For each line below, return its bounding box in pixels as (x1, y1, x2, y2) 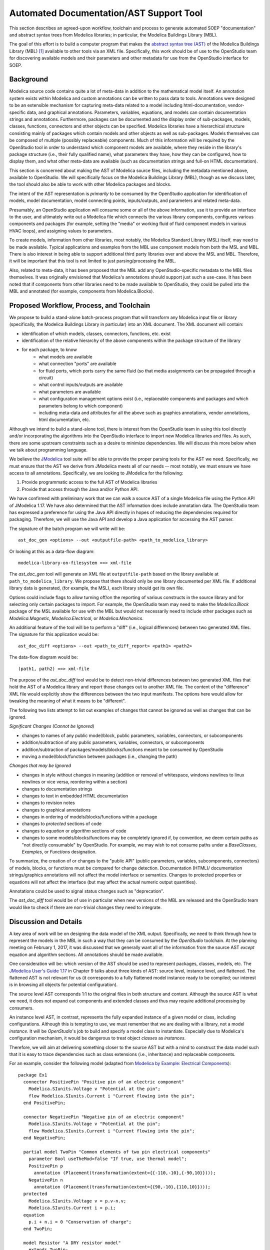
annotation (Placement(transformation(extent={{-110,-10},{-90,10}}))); (33, 1170, 216, 1176)
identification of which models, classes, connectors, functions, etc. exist (21, 330, 171, 336)
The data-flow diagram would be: (9, 654, 78, 660)
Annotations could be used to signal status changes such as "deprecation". (9, 888, 164, 894)
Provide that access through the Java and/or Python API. (21, 486, 139, 492)
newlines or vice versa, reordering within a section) (21, 779, 127, 785)
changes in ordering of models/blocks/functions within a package (21, 814, 157, 820)
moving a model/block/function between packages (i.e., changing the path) (21, 753, 177, 759)
